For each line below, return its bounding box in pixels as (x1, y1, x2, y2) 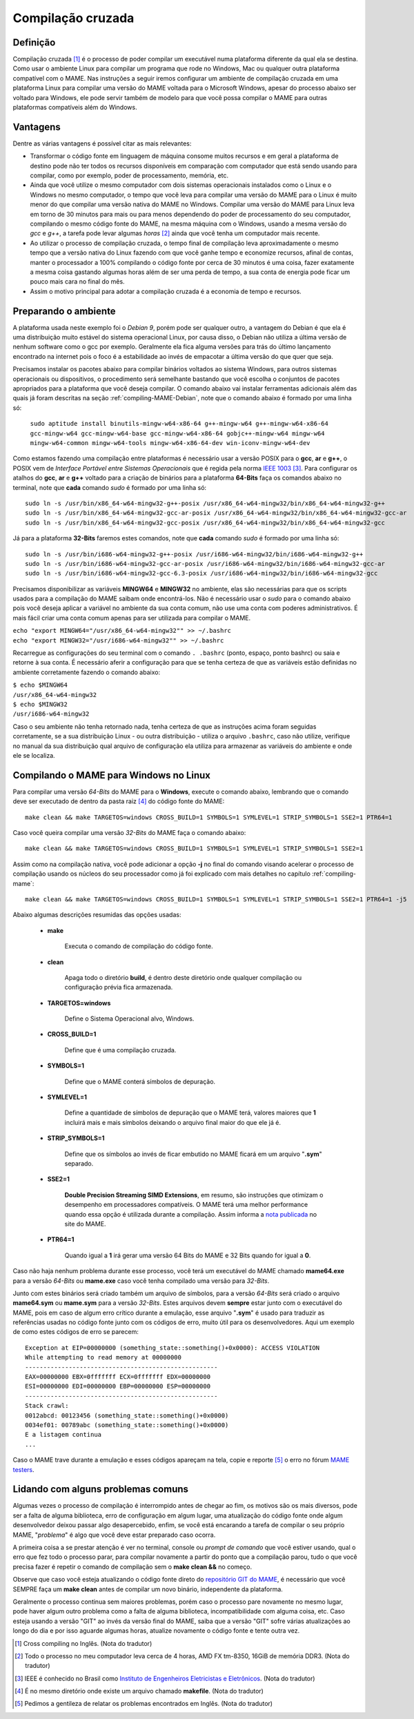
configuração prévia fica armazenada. (64, 983, 173, 992)
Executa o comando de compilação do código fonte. (64, 942, 213, 950)
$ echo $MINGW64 (12, 681, 68, 689)
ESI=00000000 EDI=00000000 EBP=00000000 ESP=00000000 (25, 1382, 210, 1391)
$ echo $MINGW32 (12, 700, 68, 708)
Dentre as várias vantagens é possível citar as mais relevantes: (12, 139, 192, 148)
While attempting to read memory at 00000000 (25, 1353, 182, 1362)
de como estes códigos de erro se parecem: (12, 1328, 139, 1336)
